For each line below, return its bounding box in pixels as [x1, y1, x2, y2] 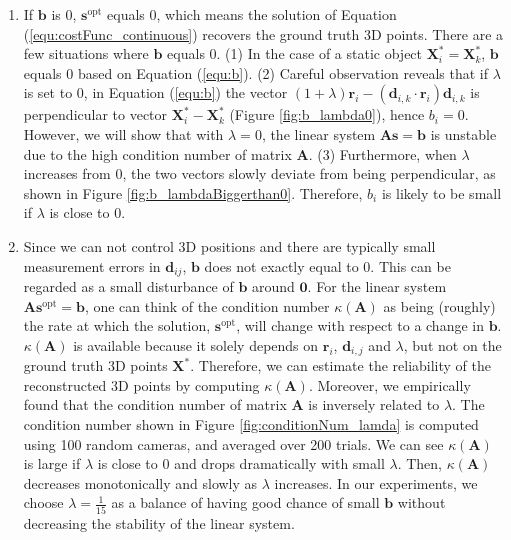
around [252, 275, 295, 296]
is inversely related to [308, 394, 440, 415]
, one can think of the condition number [84, 295, 330, 316]
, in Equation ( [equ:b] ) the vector [83, 82, 288, 103]
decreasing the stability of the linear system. [23, 512, 295, 533]
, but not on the [403, 334, 502, 355]
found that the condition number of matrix [23, 394, 287, 415]
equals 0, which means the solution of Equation [107, 4, 397, 24]
